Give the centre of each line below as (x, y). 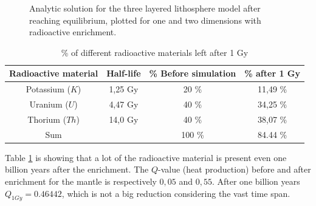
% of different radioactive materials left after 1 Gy (155, 52)
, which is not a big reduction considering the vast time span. (176, 193)
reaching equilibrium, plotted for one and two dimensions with (145, 20)
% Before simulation (193, 73)
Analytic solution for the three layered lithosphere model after (145, 8)
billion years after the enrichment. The (77, 169)
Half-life (124, 73)
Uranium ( (49, 104)
